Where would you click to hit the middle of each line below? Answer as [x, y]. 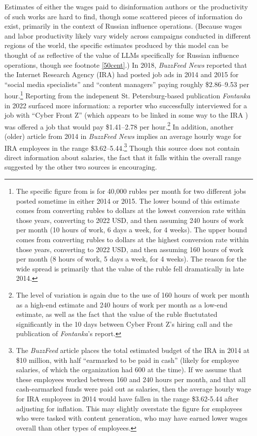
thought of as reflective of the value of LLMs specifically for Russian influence [122, 55]
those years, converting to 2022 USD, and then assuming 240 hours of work [130, 220]
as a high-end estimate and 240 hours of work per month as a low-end [122, 304]
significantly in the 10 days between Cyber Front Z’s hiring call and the [124, 324]
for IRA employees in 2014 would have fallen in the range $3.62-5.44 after [127, 398]
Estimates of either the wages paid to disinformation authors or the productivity [126, 6]
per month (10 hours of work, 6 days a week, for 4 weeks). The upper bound [131, 230]
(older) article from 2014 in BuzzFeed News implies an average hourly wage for [123, 136]
